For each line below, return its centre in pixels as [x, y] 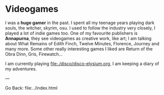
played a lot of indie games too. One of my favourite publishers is [71, 33]
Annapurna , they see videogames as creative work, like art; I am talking [78, 38]
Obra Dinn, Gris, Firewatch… [34, 54]
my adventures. [21, 69]
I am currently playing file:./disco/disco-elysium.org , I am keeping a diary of [82, 63]
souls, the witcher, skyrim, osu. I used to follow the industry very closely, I [80, 28]
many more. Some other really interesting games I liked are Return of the [79, 49]
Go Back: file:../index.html [31, 88]
